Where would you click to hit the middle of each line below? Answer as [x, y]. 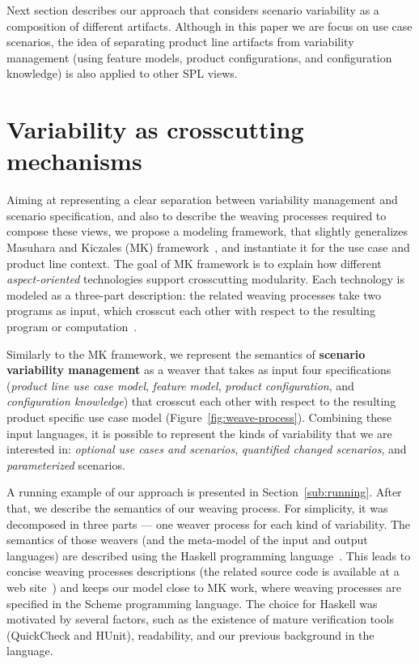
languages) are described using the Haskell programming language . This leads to [209, 555]
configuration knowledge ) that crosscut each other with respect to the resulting [201, 401]
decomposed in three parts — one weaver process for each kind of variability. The [209, 524]
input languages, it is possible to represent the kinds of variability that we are [199, 433]
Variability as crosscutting [155, 129]
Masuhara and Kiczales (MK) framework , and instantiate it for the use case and [208, 247]
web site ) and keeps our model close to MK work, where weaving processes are [204, 587]
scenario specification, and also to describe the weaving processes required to [197, 215]
